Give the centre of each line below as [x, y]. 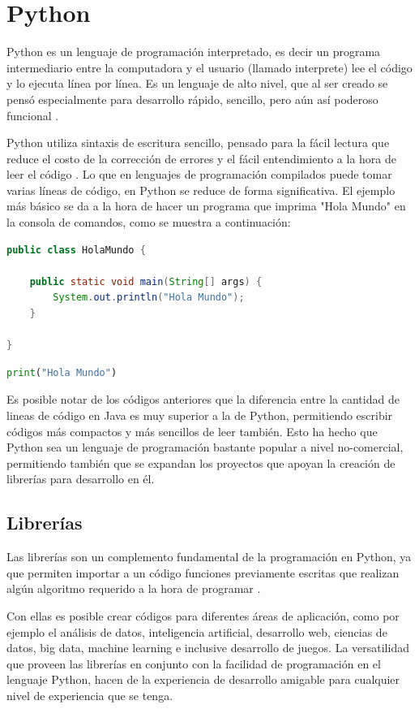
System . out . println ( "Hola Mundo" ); [149, 298]
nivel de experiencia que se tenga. [90, 695]
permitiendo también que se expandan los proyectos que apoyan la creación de [201, 463]
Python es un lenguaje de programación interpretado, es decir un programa [194, 52]
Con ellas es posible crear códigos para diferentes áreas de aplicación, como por [203, 615]
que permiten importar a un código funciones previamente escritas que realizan [203, 572]
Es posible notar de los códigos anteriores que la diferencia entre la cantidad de [203, 399]
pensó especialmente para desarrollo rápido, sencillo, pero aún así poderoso [192, 99]
